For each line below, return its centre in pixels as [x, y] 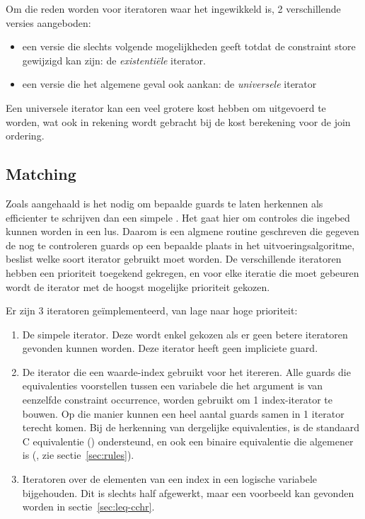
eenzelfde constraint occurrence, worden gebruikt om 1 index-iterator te [178, 400]
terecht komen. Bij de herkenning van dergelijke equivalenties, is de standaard [191, 427]
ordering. [25, 136]
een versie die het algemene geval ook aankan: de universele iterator [169, 84]
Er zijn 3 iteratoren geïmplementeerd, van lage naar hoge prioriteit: [152, 310]
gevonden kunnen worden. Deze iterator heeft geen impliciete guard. [170, 348]
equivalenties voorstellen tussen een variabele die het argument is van [173, 386]
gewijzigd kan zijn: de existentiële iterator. [114, 60]
